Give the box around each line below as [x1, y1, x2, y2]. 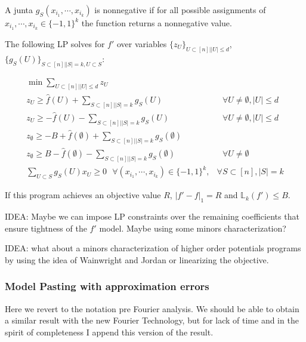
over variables [116, 37, 167, 50]
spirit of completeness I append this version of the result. [5, 325, 214, 338]
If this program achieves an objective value [5, 189, 161, 201]
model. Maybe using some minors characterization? [99, 221, 286, 234]
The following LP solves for [5, 37, 105, 50]
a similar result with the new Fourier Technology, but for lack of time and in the [5, 314, 299, 326]
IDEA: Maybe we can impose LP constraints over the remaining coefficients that [5, 210, 299, 223]
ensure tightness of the [5, 221, 87, 234]
